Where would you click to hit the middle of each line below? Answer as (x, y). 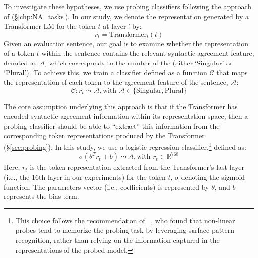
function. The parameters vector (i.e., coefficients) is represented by (107, 186)
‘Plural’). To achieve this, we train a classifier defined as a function (106, 72)
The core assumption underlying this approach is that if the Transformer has (121, 106)
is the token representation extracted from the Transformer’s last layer (137, 167)
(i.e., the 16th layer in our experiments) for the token (85, 176)
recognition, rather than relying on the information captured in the (118, 239)
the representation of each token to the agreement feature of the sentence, (116, 82)
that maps (232, 72)
